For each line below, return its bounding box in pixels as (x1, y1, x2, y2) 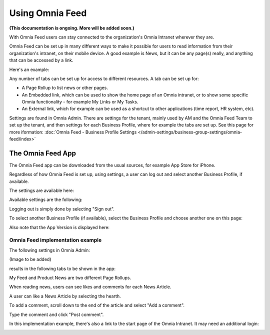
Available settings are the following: (9, 196, 82, 202)
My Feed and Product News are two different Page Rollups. (9, 274, 131, 280)
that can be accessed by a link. (9, 57, 73, 63)
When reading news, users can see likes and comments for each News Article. (9, 284, 171, 290)
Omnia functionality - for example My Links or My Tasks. (21, 99, 138, 105)
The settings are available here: (9, 187, 74, 193)
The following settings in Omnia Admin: (9, 247, 90, 253)
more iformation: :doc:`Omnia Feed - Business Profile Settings (9, 129, 137, 135)
